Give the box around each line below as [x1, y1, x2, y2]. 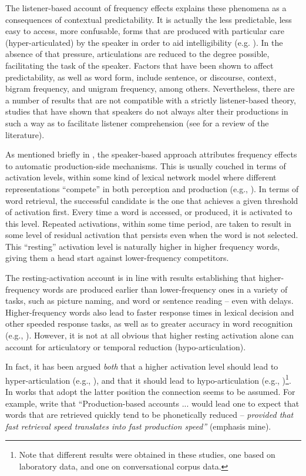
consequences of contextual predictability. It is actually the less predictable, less [5, 13, 292, 25]
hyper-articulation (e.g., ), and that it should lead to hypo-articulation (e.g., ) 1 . [5, 372, 291, 386]
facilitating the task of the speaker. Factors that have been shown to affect [5, 59, 274, 71]
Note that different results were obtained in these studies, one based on [19, 448, 275, 461]
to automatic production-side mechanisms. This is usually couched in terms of [5, 159, 286, 172]
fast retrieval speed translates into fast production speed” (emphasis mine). [5, 420, 271, 432]
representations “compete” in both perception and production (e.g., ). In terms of [5, 182, 299, 195]
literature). [5, 128, 45, 140]
